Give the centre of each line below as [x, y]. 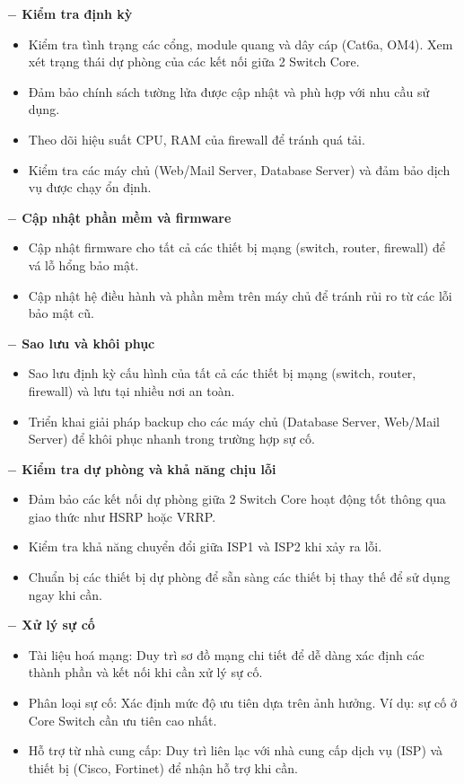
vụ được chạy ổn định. [90, 187]
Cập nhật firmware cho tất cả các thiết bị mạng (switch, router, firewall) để [236, 247]
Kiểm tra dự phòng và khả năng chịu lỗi [149, 468]
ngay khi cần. [65, 594]
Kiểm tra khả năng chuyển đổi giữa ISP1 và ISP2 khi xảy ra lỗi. [205, 546]
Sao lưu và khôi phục [88, 343]
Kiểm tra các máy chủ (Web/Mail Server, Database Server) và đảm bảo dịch [239, 169]
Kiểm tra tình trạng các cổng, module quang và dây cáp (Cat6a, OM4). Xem [241, 44]
